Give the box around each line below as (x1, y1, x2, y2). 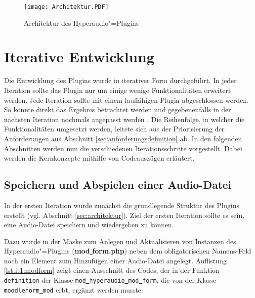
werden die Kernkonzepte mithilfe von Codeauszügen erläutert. (4, 153, 195, 163)
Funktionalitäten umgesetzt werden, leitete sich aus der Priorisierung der (4, 124, 225, 134)
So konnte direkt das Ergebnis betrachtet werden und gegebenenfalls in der (4, 104, 231, 115)
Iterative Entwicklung (4, 46, 155, 67)
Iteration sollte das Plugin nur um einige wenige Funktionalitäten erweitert (4, 85, 231, 95)
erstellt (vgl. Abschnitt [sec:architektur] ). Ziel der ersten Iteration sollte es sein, (4, 210, 245, 220)
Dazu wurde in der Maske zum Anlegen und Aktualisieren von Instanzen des (4, 236, 236, 246)
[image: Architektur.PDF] (24, 3, 109, 10)
